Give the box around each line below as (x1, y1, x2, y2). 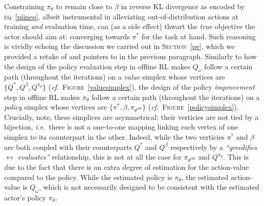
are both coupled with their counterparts (4, 141, 132, 152)
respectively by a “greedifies (170, 141, 257, 152)
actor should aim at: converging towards (4, 31, 130, 41)
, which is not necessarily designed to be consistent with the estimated (39, 182, 259, 192)
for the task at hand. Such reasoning (141, 31, 256, 41)
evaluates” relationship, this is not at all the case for (17, 151, 182, 162)
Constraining (4, 1, 45, 11)
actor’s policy (4, 192, 46, 202)
